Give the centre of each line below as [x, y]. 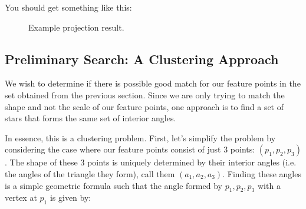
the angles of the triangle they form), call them [90, 173]
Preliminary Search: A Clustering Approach [142, 59]
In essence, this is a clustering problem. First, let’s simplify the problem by [140, 137]
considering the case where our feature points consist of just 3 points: [130, 149]
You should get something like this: [68, 7]
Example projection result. [76, 27]
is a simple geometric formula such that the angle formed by [113, 185]
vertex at [21, 198]
